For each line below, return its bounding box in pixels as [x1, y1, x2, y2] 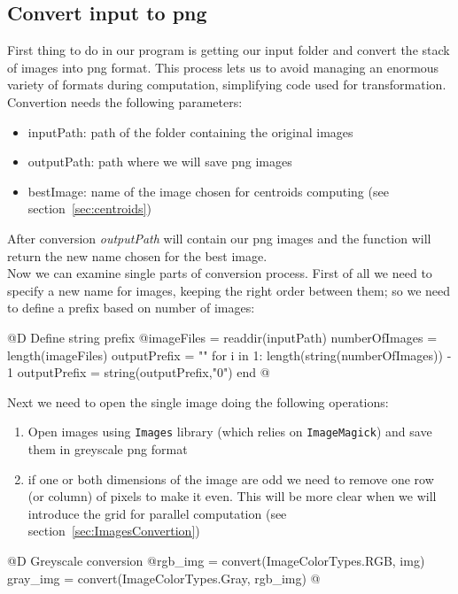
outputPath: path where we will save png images [27, 152, 292, 171]
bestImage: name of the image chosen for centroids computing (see [27, 181, 389, 200]
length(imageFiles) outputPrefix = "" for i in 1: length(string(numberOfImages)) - [7, 345, 452, 364]
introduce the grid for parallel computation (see [27, 504, 287, 522]
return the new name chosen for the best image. [7, 246, 268, 265]
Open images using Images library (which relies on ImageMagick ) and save [27, 422, 432, 441]
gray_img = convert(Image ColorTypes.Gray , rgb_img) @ [7, 568, 321, 587]
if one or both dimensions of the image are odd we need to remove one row [27, 469, 434, 488]
